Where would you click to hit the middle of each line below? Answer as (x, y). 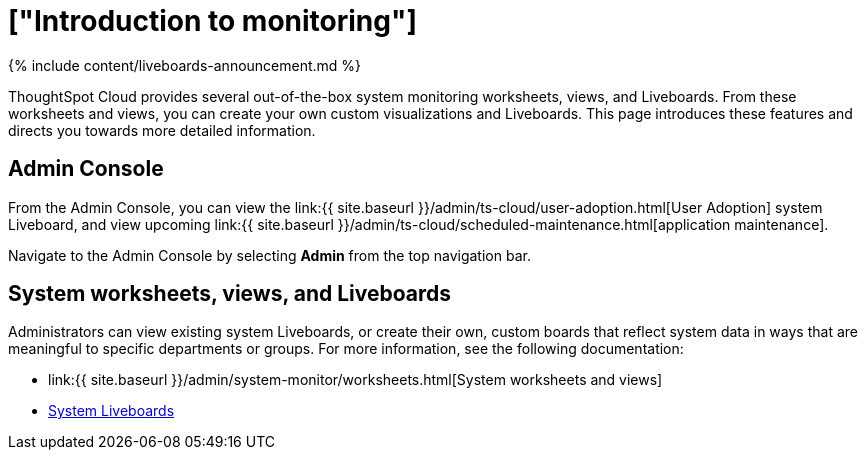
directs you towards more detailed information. (162, 130)
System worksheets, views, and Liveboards (230, 294)
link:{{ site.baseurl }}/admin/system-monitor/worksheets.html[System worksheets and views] (355, 380)
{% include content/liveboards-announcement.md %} (185, 65)
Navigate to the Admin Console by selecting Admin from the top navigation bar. (269, 255)
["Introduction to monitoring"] (212, 21)
